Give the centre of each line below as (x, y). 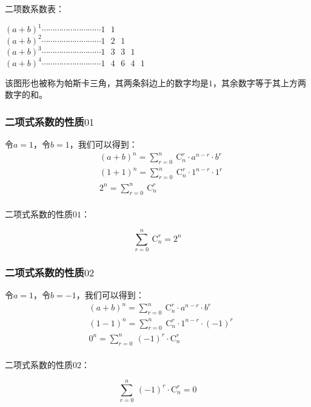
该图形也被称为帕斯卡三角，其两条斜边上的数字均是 (107, 82)
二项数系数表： (35, 9)
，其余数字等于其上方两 (259, 82)
